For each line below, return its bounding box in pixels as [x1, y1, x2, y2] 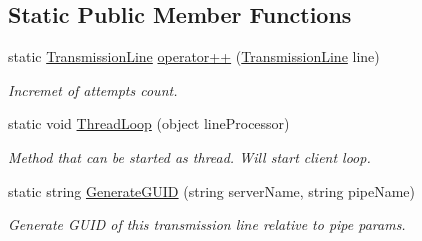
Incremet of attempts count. [8, 79, 178, 100]
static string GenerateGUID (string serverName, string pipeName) [8, 180, 416, 201]
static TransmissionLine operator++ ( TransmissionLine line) [8, 46, 380, 67]
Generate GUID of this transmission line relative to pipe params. [8, 214, 406, 235]
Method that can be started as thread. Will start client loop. [8, 146, 371, 167]
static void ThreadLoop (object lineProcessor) [8, 113, 290, 134]
